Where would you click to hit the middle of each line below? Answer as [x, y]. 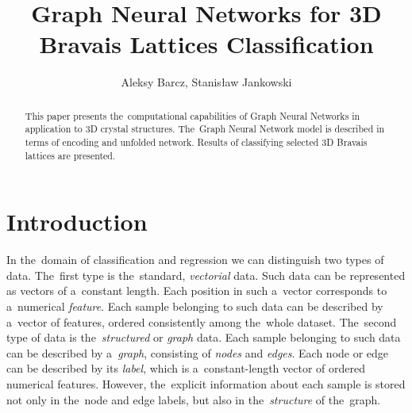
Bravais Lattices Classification [206, 44]
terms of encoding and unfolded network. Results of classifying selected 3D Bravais [196, 142]
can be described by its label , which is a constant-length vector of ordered [186, 368]
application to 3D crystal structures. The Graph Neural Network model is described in [205, 129]
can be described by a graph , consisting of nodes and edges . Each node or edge [198, 352]
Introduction [77, 222]
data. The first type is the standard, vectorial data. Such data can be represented [206, 275]
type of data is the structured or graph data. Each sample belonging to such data [204, 337]
